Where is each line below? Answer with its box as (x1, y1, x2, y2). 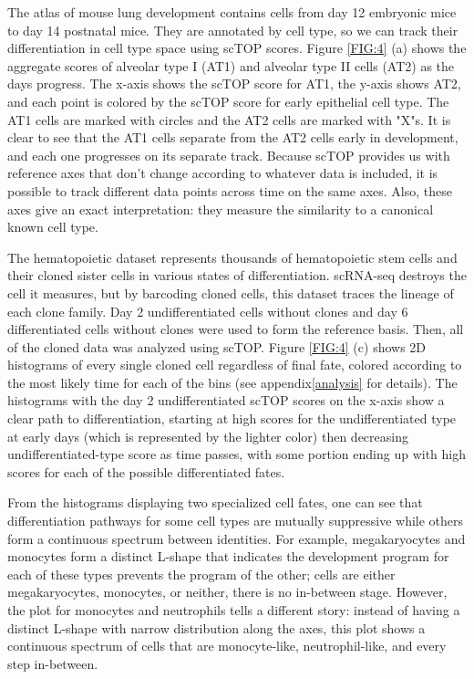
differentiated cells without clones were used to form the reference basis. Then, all (7, 319, 464, 339)
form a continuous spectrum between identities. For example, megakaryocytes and (7, 528, 466, 548)
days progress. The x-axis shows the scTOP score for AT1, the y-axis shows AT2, (7, 74, 461, 93)
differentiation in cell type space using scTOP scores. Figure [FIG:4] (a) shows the (7, 38, 467, 57)
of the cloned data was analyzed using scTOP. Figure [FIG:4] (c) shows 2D (7, 337, 427, 356)
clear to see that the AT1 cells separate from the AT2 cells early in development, (7, 128, 459, 147)
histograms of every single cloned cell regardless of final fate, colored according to (7, 355, 462, 374)
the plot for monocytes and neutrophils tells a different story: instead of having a (7, 601, 460, 619)
